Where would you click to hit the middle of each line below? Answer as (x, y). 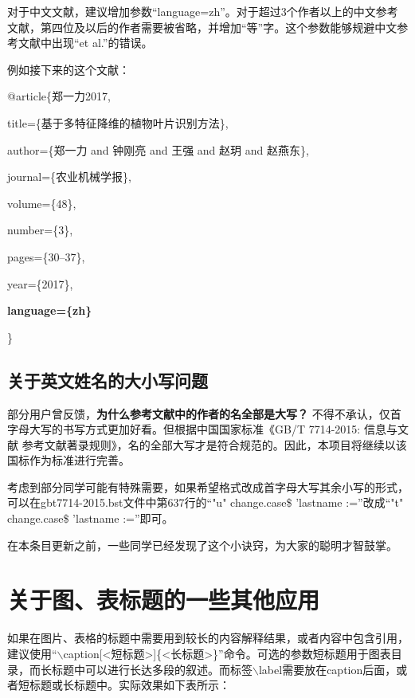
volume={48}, (42, 203)
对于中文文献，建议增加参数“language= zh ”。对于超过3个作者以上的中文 (192, 11)
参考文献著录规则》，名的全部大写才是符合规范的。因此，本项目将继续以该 (214, 444)
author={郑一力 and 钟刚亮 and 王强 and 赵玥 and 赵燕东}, (158, 149)
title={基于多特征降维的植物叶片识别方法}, (118, 122)
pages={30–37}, (46, 256)
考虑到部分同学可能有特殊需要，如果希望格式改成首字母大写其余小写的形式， (208, 486)
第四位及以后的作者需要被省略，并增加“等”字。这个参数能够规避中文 (219, 27)
